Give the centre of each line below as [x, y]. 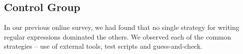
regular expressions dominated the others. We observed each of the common [118, 36]
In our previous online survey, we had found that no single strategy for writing [122, 27]
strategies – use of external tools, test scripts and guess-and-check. [103, 46]
